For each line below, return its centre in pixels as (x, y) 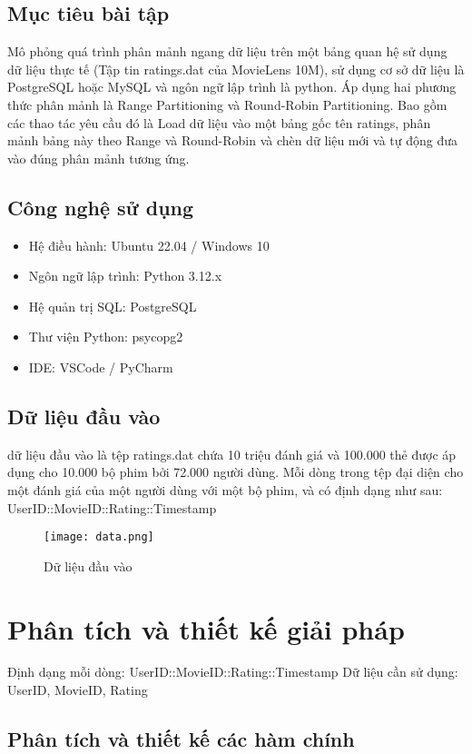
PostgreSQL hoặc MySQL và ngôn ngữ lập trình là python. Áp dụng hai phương (232, 87)
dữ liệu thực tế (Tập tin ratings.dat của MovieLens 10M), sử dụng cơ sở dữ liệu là (236, 69)
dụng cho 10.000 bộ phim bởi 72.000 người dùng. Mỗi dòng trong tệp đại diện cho (236, 472)
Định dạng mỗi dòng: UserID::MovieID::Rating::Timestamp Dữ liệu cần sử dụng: (233, 672)
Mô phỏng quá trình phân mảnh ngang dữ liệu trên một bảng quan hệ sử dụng (227, 51)
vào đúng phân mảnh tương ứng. (98, 158)
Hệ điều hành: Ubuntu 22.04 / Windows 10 (149, 245)
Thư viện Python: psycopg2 (106, 337)
